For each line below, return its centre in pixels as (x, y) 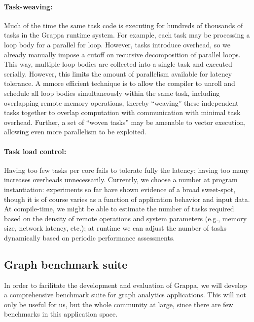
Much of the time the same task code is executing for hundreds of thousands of (124, 25)
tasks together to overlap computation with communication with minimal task (122, 112)
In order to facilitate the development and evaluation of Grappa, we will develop (126, 285)
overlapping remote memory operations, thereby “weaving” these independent (121, 102)
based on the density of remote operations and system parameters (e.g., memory (126, 218)
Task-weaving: (28, 6)
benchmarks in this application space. (61, 314)
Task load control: (35, 151)
